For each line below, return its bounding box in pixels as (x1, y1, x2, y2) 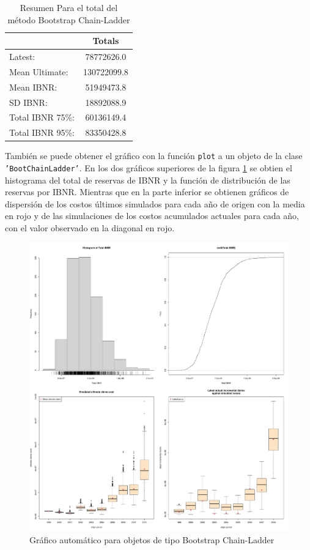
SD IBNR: (9, 95, 48, 108)
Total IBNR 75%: (9, 111, 75, 124)
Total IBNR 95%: (9, 126, 75, 139)
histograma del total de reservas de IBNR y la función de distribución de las (5, 173, 290, 186)
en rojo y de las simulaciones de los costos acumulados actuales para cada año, (5, 209, 299, 222)
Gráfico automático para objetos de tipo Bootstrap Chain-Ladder (29, 533, 275, 546)
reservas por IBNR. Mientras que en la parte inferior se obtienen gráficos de (5, 185, 289, 198)
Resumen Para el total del (20, 1, 118, 13)
